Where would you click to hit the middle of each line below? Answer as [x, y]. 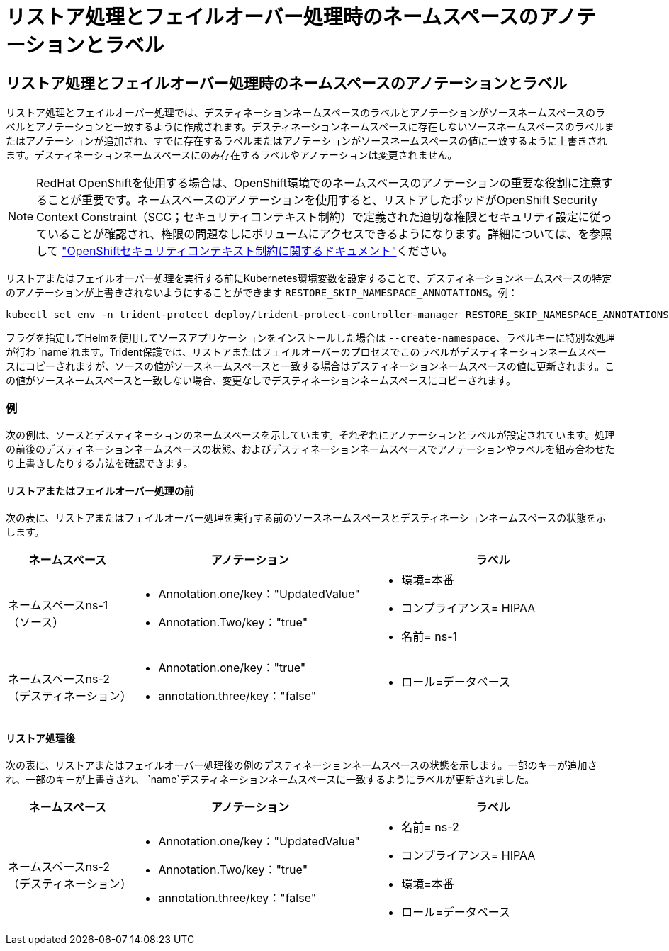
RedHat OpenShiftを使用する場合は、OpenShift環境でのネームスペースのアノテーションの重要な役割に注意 [319, 183]
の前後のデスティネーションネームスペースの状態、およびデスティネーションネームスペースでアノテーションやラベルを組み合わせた [310, 449]
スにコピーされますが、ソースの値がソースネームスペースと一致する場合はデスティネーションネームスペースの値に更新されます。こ [310, 366]
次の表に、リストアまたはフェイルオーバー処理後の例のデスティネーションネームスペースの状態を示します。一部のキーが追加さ [302, 765]
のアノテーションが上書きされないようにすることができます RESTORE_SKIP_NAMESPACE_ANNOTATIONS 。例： [262, 293]
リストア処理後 [40, 738]
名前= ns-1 [429, 637]
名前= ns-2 [430, 827]
